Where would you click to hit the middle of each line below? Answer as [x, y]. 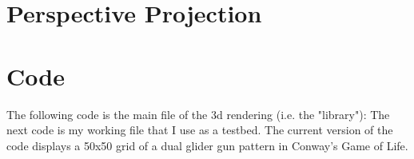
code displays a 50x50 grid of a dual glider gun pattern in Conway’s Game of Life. [207, 145]
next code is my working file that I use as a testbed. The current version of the [200, 130]
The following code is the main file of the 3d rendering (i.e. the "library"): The [198, 114]
